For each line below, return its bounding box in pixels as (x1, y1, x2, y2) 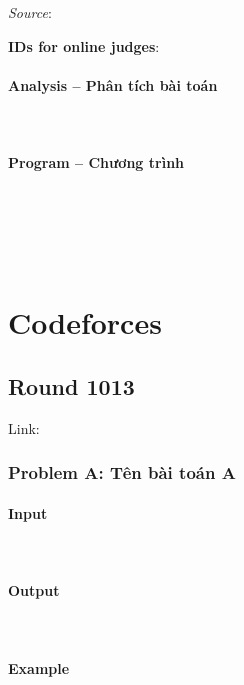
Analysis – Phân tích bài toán (8, 74, 218, 95)
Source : (8, 2, 52, 22)
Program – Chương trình (8, 152, 185, 173)
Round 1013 (8, 370, 135, 401)
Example (8, 657, 70, 678)
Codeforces (8, 302, 162, 343)
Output (8, 580, 60, 601)
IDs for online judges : (8, 35, 160, 56)
